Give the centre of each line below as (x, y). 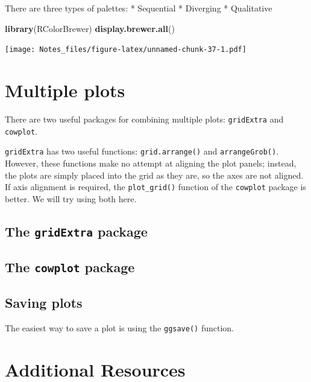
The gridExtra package (76, 231)
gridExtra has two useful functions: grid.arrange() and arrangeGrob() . (142, 151)
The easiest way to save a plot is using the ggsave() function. (120, 328)
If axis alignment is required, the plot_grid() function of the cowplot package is (155, 187)
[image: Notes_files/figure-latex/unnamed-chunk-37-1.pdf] (126, 50)
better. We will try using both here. (71, 198)
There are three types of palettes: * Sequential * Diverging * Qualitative (139, 8)
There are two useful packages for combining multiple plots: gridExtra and (144, 119)
